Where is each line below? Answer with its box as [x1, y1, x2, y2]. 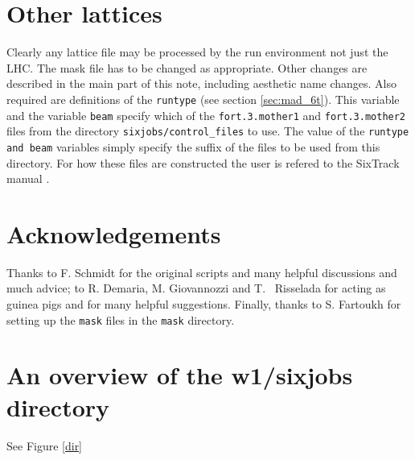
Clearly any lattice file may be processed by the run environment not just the [6, 44, 388, 60]
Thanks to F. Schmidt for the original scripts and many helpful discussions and [6, 263, 397, 280]
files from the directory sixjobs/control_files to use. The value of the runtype [6, 122, 409, 139]
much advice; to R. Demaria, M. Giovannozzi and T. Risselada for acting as [6, 280, 386, 296]
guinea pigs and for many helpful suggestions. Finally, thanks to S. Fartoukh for [6, 296, 401, 313]
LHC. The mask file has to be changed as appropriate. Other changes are [6, 59, 368, 76]
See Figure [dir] [6, 437, 83, 454]
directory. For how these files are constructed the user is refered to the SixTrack [6, 154, 400, 171]
